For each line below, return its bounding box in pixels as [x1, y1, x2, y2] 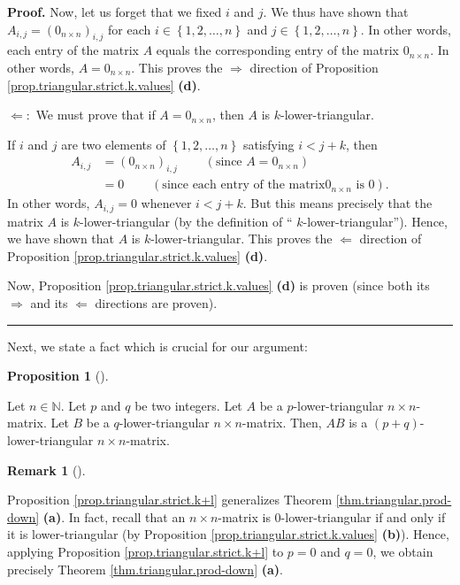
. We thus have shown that [263, 3, 409, 20]
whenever [141, 194, 192, 212]
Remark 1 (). [7, 460, 86, 479]
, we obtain [372, 542, 433, 560]
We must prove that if [35, 105, 156, 124]
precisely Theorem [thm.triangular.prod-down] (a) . [7, 559, 283, 578]
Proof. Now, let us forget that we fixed [7, 3, 222, 20]
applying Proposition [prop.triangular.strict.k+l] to [7, 542, 284, 560]
